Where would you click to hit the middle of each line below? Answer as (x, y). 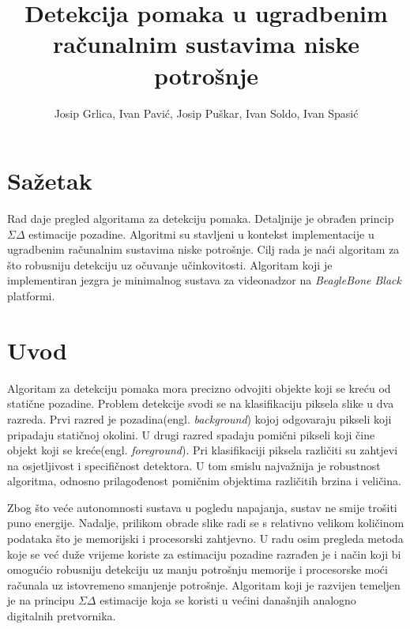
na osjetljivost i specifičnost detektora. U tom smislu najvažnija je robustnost (194, 465)
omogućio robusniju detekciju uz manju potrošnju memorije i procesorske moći (197, 569)
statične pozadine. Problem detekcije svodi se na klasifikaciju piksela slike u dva (201, 403)
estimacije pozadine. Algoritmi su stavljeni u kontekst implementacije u (201, 234)
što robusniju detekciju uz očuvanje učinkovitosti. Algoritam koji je (170, 264)
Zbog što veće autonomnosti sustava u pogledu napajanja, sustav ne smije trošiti (202, 507)
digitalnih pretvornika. (62, 616)
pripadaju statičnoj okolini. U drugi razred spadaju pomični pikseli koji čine (191, 434)
